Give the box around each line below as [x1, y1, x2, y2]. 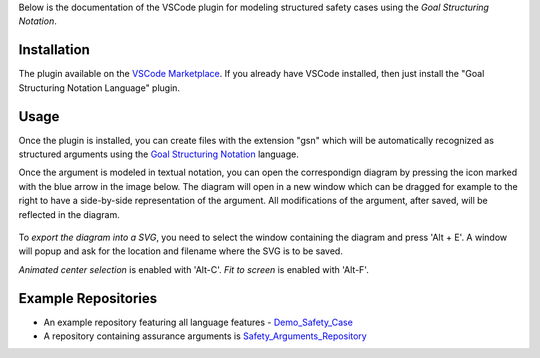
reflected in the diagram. [18, 208, 120, 220]
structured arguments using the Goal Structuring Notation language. [18, 148, 299, 160]
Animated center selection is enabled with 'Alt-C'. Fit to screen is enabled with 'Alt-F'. [18, 263, 369, 275]
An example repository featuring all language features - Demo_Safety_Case [43, 316, 354, 328]
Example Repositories [18, 290, 158, 307]
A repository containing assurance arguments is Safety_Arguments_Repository [43, 330, 367, 342]
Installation [18, 41, 90, 59]
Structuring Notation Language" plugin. [18, 81, 180, 94]
